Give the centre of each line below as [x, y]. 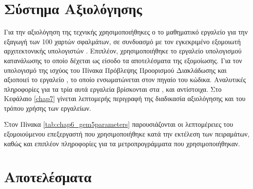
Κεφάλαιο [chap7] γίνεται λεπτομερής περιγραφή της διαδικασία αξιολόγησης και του [125, 98]
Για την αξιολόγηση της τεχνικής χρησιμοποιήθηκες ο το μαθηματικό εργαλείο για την [126, 32]
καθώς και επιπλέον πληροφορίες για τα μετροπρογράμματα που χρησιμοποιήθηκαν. [122, 143]
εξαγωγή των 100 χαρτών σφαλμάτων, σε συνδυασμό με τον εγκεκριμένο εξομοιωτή [122, 41]
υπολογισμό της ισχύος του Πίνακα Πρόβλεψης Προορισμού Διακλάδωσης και [115, 70]
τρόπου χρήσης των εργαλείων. [48, 108]
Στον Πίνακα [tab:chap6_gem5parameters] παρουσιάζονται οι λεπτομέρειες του [119, 124]
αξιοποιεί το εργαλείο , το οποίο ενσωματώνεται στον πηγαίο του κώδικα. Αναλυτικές [125, 79]
